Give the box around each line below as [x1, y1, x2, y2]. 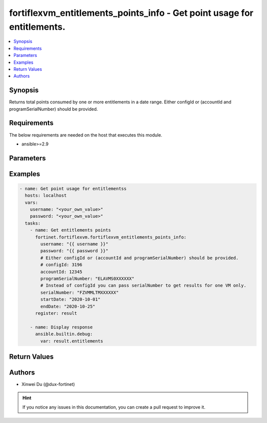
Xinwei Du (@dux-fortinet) [21, 381, 75, 387]
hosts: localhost [25, 193, 67, 198]
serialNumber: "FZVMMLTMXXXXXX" [40, 289, 119, 295]
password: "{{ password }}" [40, 248, 109, 254]
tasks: [25, 220, 41, 226]
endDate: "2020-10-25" [40, 303, 96, 309]
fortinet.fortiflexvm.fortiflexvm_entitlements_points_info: [35, 234, 187, 240]
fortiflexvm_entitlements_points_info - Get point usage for [9, 7, 254, 18]
